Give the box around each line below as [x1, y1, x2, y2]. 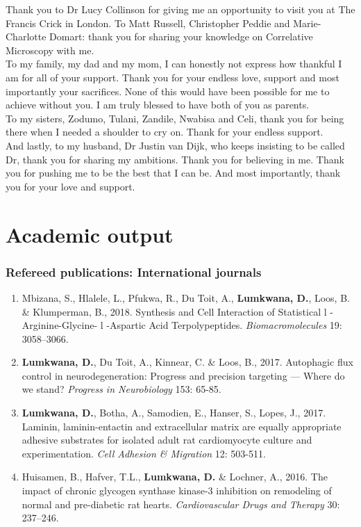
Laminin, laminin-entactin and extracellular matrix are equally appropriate [22, 419, 342, 433]
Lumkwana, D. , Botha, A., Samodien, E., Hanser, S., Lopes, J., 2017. [22, 405, 326, 420]
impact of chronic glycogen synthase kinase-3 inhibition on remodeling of [22, 483, 332, 498]
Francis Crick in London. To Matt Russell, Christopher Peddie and [6, 15, 290, 30]
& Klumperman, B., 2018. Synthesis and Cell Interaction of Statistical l [22, 304, 327, 318]
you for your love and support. [6, 179, 135, 193]
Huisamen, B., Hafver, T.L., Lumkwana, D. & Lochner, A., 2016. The [22, 469, 328, 484]
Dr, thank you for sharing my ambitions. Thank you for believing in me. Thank [6, 152, 344, 166]
